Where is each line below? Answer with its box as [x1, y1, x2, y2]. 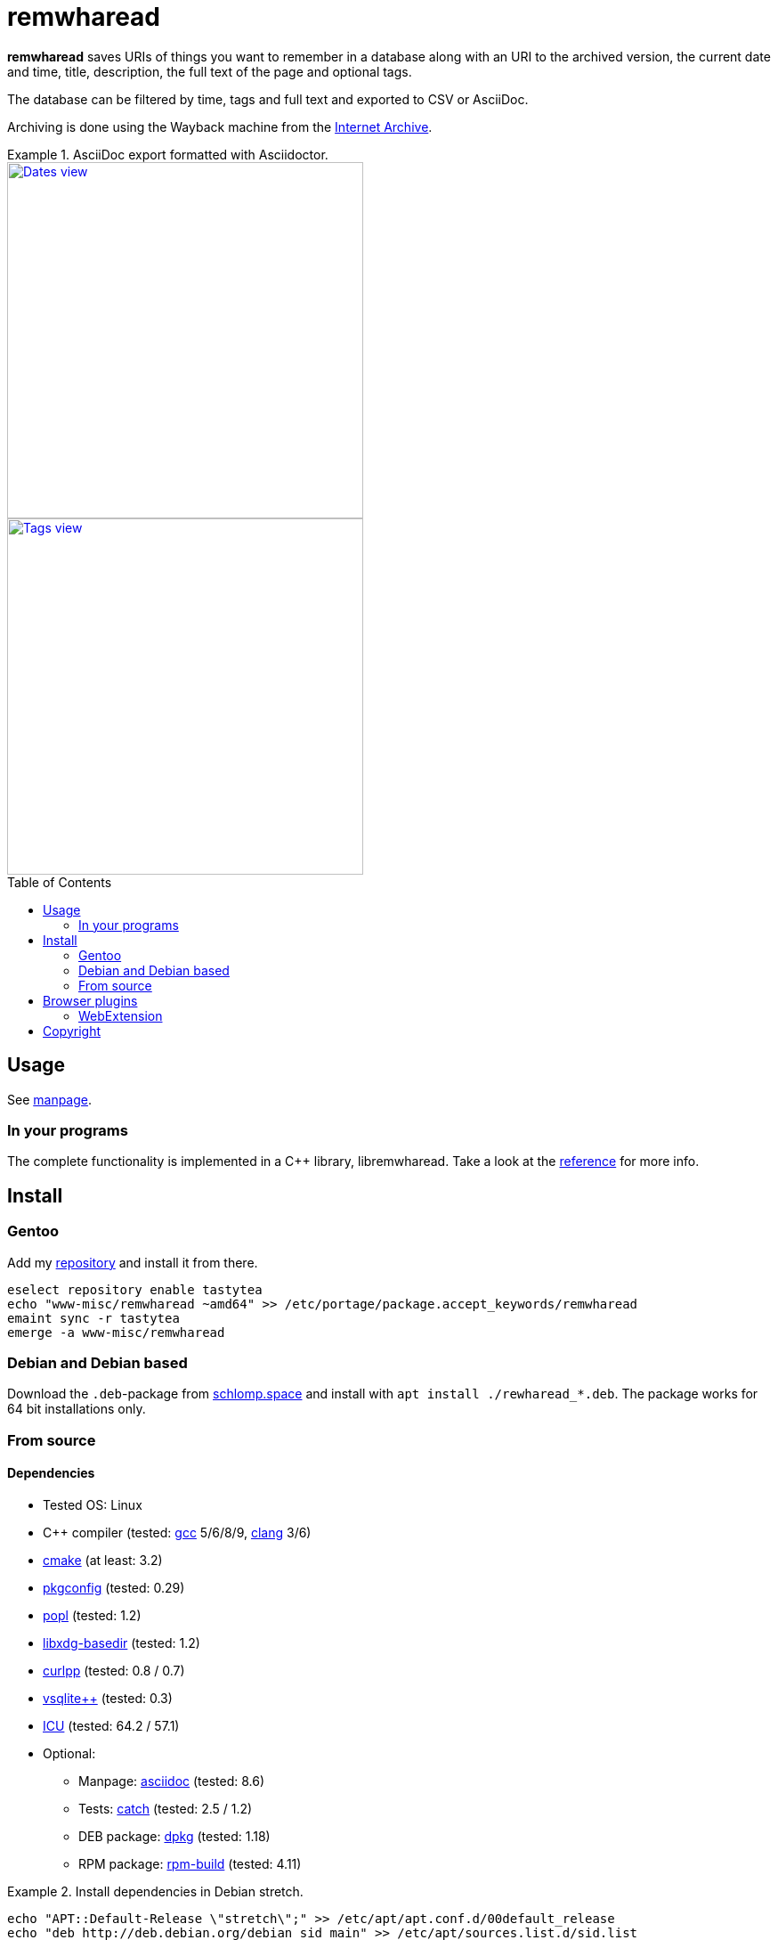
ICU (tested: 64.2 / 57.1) [43, 1717, 180, 1733]
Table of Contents [7, 874, 112, 890]
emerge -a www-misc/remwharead [7, 1325, 225, 1340]
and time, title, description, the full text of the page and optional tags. [7, 63, 412, 79]
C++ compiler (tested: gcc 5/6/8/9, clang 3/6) [43, 1524, 312, 1540]
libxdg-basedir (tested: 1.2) [43, 1634, 200, 1651]
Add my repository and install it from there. [7, 1254, 258, 1270]
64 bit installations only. [7, 1401, 146, 1417]
